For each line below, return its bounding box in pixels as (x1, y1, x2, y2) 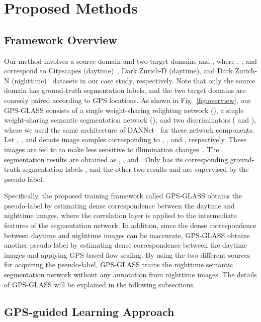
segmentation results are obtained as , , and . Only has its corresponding (4, 154, 228, 164)
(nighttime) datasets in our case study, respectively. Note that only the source (12, 75, 255, 85)
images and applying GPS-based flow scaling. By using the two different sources (4, 249, 250, 260)
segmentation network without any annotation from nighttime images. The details (4, 269, 257, 280)
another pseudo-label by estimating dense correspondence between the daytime (4, 240, 247, 250)
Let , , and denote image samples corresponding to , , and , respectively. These (4, 134, 247, 145)
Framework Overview (4, 32, 117, 47)
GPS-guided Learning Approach (4, 303, 175, 319)
